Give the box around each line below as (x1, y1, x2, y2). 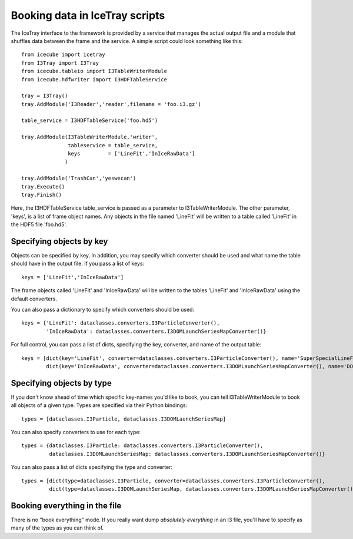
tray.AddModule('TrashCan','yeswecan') (21, 175, 136, 182)
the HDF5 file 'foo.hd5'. (11, 221, 68, 228)
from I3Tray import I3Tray (21, 59, 99, 66)
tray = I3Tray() (21, 92, 68, 100)
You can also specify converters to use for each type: (11, 429, 141, 436)
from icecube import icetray (21, 51, 105, 58)
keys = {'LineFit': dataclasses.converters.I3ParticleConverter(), (21, 320, 220, 326)
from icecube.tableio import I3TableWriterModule (21, 68, 168, 75)
